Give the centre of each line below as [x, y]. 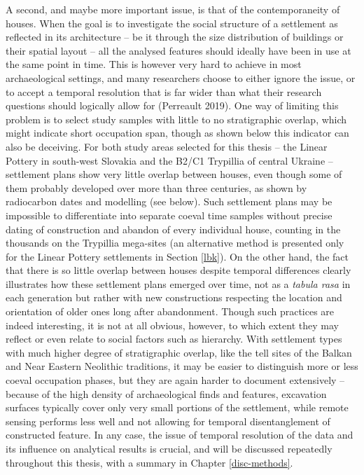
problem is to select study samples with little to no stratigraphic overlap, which [176, 119]
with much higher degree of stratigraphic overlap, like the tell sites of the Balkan [179, 352]
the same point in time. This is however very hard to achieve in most [154, 64]
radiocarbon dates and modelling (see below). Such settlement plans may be [169, 201]
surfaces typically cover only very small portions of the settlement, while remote [177, 407]
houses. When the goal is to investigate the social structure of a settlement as [172, 23]
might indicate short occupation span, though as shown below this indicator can [177, 133]
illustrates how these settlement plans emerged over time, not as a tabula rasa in [178, 283]
